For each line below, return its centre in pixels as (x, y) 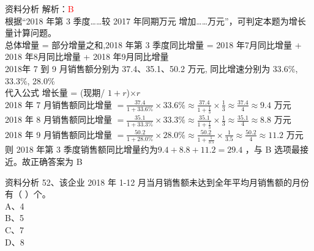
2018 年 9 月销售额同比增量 (58, 134)
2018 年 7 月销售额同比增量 (58, 104)
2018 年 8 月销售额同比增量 (58, 119)
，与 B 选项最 (273, 149)
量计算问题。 (31, 33)
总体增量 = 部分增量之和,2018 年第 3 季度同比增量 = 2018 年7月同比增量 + (153, 44)
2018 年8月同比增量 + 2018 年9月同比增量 (87, 56)
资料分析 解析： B (39, 9)
